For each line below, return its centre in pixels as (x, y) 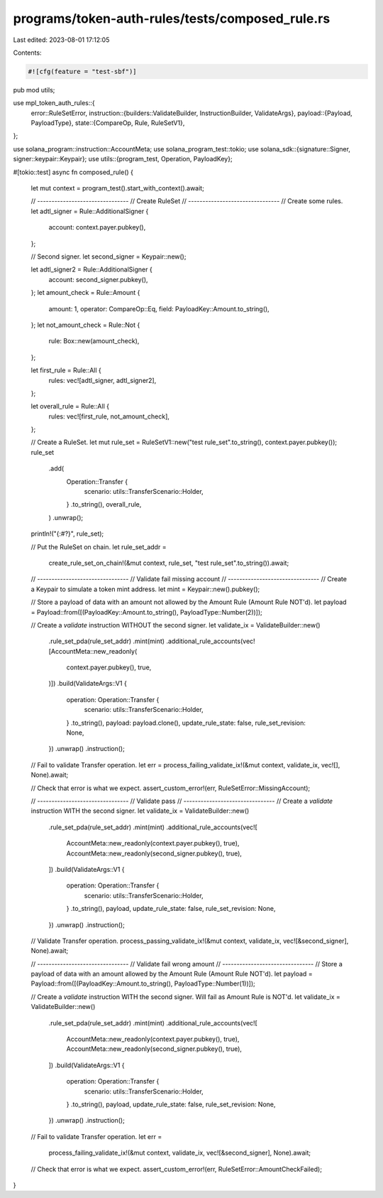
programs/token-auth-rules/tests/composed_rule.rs (172, 18)
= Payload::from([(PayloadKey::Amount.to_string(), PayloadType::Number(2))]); (146, 612)
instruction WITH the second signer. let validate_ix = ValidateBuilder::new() (140, 811)
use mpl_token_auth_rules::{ (54, 103)
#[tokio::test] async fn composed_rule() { (73, 172)
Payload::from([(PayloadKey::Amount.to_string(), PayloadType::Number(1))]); (143, 983)
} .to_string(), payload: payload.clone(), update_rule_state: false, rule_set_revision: (186, 723)
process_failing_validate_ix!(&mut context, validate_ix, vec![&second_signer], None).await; (180, 1153)
